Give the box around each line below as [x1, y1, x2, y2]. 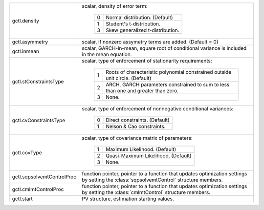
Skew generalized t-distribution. [106, 27, 179, 34]
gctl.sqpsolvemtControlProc [12, 173, 77, 180]
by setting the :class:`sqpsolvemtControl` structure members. [82, 176, 223, 183]
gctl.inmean [12, 48, 39, 55]
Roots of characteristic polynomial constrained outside [106, 69, 232, 75]
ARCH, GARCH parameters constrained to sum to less [106, 81, 230, 88]
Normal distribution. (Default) [106, 14, 173, 21]
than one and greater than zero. [106, 87, 178, 94]
